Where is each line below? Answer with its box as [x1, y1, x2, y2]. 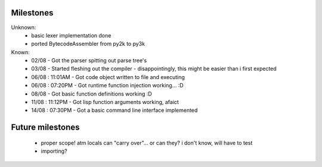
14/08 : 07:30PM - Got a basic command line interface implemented [31, 107, 198, 114]
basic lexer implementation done [31, 31, 112, 39]
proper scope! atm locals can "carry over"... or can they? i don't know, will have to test [41, 139, 253, 146]
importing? [41, 147, 68, 155]
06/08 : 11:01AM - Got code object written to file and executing [31, 73, 185, 80]
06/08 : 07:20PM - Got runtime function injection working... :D [31, 82, 184, 89]
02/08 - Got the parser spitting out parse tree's [31, 57, 147, 64]
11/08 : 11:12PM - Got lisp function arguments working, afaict [31, 99, 179, 106]
